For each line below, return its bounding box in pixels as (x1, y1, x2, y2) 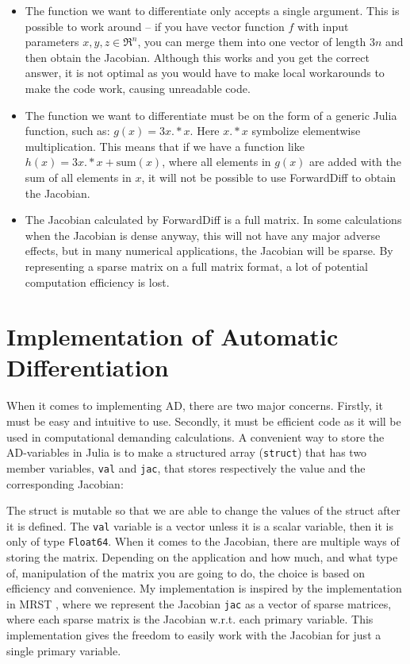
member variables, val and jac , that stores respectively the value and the (6, 459, 366, 476)
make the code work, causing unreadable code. (25, 79, 251, 96)
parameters (25, 33, 79, 50)
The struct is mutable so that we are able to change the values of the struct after (6, 502, 400, 519)
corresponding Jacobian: (6, 475, 124, 492)
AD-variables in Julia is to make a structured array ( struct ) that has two (6, 444, 367, 461)
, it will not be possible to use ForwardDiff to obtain (141, 168, 397, 185)
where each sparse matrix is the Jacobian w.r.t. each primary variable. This (6, 611, 374, 627)
